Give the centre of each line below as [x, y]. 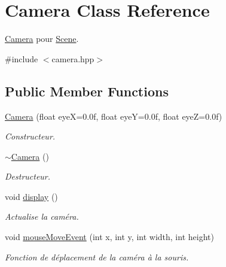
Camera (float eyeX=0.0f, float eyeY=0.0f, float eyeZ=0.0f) [114, 116]
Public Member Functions [87, 91]
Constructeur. [30, 136]
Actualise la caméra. [42, 216]
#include [22, 58]
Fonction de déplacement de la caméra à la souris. [97, 257]
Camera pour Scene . [42, 39]
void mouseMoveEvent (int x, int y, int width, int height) [109, 237]
